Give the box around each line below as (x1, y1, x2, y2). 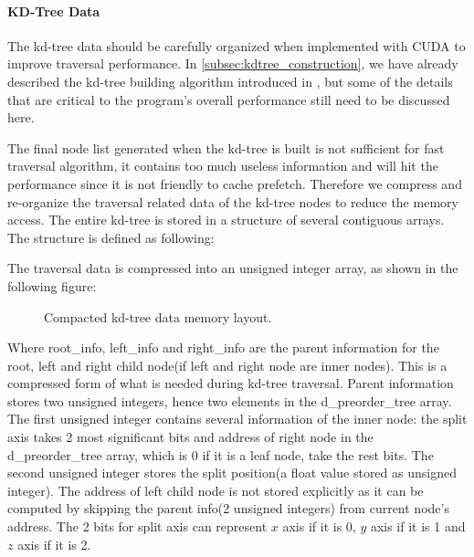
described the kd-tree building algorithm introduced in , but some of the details (7, 71, 453, 90)
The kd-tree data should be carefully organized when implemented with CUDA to (7, 36, 466, 55)
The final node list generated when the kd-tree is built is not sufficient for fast (7, 138, 445, 157)
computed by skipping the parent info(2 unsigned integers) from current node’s (7, 499, 449, 518)
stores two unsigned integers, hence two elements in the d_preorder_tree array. (7, 391, 452, 410)
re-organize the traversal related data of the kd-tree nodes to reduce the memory (7, 192, 458, 211)
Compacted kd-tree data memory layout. (44, 307, 272, 326)
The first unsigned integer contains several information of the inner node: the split (7, 409, 468, 428)
